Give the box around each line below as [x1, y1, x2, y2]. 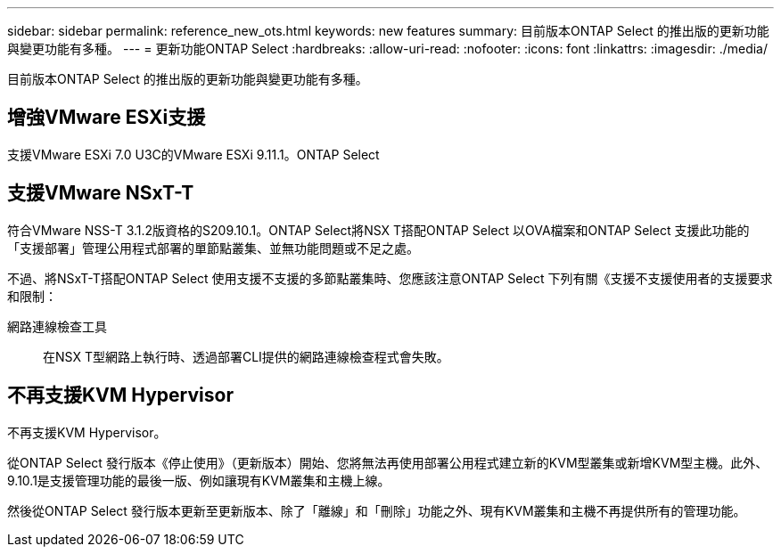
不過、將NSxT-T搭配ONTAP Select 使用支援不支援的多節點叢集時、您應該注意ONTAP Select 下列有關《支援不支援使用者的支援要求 [7, 270, 773, 286]
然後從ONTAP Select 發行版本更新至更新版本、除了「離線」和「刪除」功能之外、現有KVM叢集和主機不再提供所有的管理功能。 [7, 502, 746, 518]
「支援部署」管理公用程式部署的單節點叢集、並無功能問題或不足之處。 [7, 240, 419, 256]
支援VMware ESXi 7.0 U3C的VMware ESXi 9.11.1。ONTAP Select [7, 146, 380, 162]
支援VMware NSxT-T [7, 182, 194, 205]
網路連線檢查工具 [7, 318, 107, 334]
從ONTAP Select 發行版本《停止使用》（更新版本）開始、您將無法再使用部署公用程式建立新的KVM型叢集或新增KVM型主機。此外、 [7, 454, 769, 470]
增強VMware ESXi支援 [7, 106, 206, 129]
